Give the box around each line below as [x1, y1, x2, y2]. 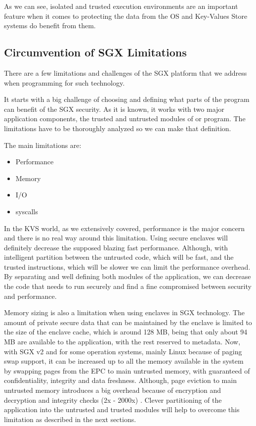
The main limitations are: [4, 140, 82, 150]
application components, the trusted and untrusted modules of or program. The [4, 113, 246, 124]
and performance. [4, 290, 57, 301]
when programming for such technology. [4, 77, 125, 88]
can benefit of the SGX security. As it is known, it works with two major [4, 103, 224, 114]
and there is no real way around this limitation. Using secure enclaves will [4, 233, 228, 243]
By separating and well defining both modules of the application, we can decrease [4, 271, 251, 282]
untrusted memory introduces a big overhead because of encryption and [4, 385, 221, 395]
